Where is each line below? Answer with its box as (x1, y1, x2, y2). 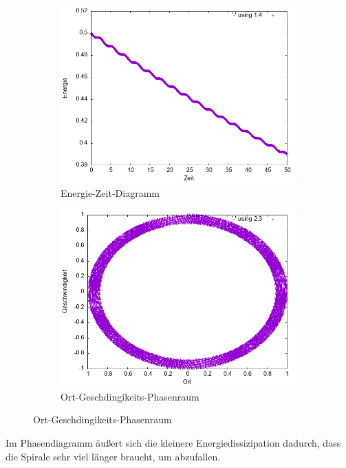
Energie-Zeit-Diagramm (61, 185, 160, 200)
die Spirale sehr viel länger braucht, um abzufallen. (6, 449, 221, 463)
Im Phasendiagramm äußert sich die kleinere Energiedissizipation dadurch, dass (6, 435, 341, 449)
